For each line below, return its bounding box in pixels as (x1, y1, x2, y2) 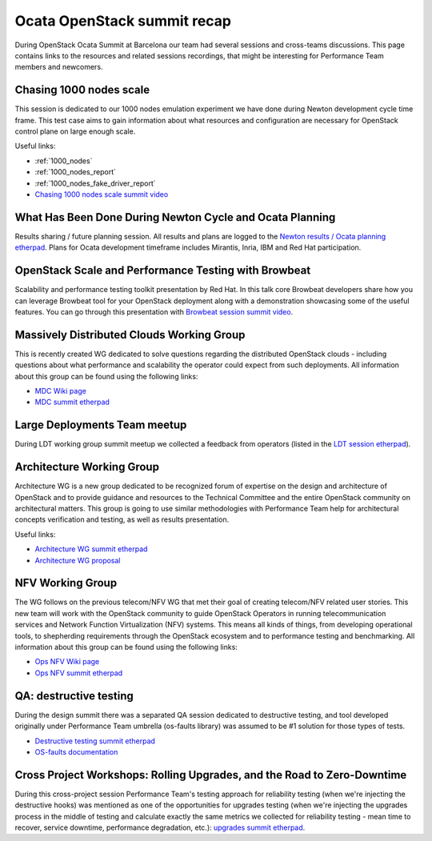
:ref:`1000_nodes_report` (34, 167, 116, 177)
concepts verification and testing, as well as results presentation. (14, 515, 230, 524)
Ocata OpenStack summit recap (14, 12, 232, 30)
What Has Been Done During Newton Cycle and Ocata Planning (14, 210, 336, 224)
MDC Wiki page (34, 386, 87, 396)
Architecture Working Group (14, 460, 160, 474)
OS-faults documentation (34, 747, 118, 756)
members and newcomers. (14, 62, 103, 72)
